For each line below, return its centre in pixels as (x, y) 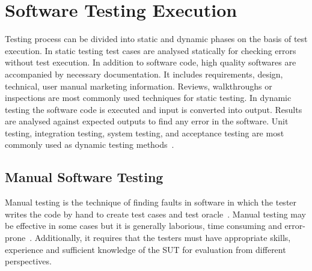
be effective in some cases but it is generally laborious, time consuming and (143, 226)
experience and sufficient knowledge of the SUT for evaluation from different (145, 249)
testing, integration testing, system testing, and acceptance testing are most (145, 132)
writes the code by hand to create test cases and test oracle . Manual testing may (156, 214)
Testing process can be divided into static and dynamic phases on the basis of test (156, 39)
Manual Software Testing (84, 177)
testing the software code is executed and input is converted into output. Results (154, 109)
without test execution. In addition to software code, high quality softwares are (151, 62)
